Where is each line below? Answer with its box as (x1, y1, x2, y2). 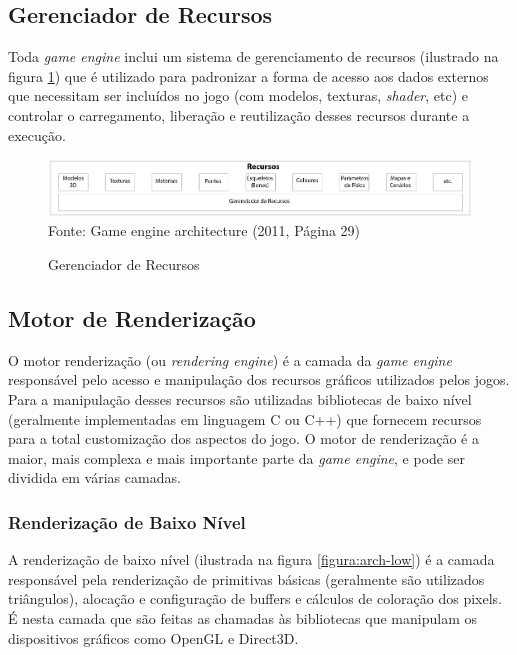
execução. (8, 124, 66, 145)
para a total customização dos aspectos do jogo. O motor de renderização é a (8, 428, 479, 449)
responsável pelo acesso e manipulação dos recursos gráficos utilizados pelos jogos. (8, 369, 510, 390)
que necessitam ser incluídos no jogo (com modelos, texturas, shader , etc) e (8, 85, 469, 106)
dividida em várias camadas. (8, 467, 181, 488)
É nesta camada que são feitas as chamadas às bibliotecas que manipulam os (8, 607, 477, 628)
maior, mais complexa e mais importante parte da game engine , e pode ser (8, 447, 465, 468)
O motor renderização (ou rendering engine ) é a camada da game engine (8, 349, 452, 370)
